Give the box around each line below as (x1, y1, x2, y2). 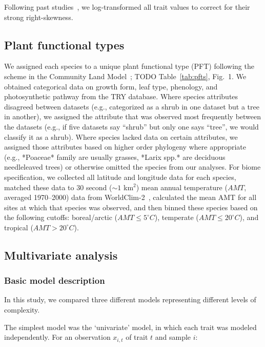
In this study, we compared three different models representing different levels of (4, 294, 256, 305)
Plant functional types (4, 36, 125, 52)
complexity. (4, 304, 40, 315)
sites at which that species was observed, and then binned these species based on (4, 202, 258, 212)
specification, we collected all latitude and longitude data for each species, (4, 171, 236, 182)
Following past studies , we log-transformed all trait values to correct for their (4, 2, 250, 12)
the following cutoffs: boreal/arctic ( (4, 212, 118, 223)
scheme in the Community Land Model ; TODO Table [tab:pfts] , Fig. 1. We (4, 70, 247, 81)
